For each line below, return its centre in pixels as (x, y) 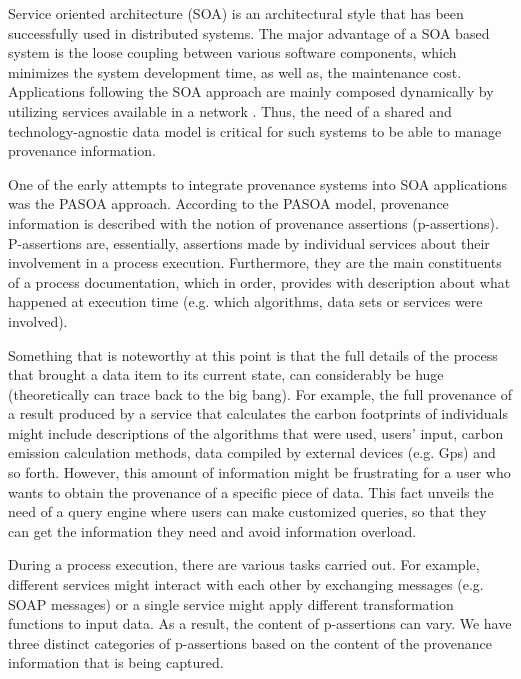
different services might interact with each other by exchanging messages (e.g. (246, 584)
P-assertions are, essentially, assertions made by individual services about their (249, 242)
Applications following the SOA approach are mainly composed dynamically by (251, 91)
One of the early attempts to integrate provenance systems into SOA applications (258, 183)
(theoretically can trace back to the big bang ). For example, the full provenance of (260, 393)
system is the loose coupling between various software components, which (232, 52)
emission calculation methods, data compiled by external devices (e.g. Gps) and (252, 452)
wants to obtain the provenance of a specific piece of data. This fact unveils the (251, 491)
